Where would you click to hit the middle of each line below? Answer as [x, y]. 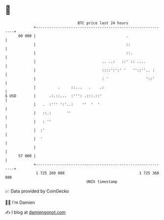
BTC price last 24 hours [103, 23]
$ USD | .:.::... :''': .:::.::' [54, 96]
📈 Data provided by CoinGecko [37, 191]
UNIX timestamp [102, 182]
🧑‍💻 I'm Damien [20, 202]
